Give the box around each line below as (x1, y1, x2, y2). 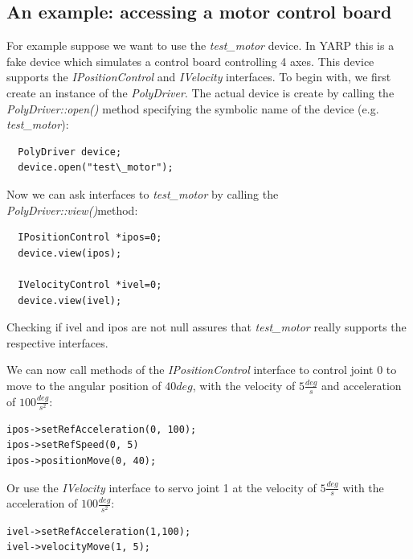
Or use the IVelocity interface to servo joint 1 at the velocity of (6, 479, 317, 495)
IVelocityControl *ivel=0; (18, 278, 162, 290)
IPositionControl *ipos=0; (18, 232, 162, 244)
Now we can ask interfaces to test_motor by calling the (6, 185, 279, 202)
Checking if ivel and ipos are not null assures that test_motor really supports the (6, 319, 407, 335)
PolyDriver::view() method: (6, 201, 138, 218)
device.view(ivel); (18, 294, 122, 306)
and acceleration (321, 376, 402, 393)
